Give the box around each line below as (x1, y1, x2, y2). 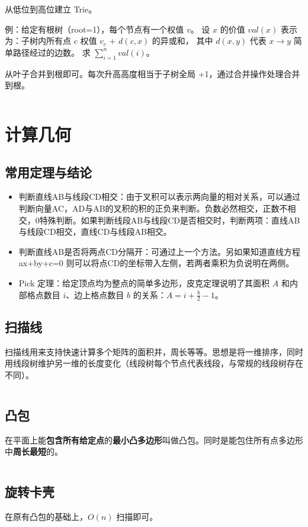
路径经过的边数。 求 (12, 46, 91, 58)
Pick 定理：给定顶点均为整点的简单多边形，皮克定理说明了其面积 (18, 276, 270, 289)
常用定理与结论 (5, 162, 92, 181)
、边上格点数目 (66, 288, 124, 301)
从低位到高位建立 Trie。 (5, 3, 97, 15)
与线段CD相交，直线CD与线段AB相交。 (18, 225, 172, 238)
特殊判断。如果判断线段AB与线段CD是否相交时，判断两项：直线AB (39, 213, 300, 226)
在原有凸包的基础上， (5, 510, 88, 522)
